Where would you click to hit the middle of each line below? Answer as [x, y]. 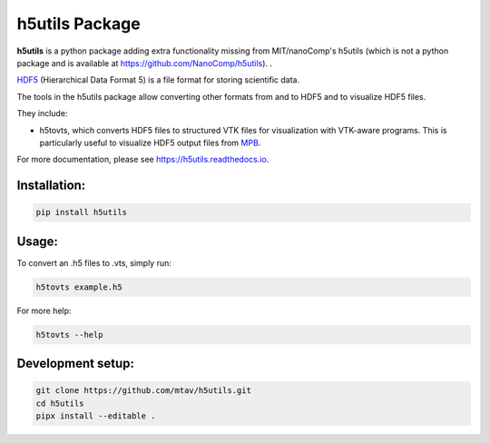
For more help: [44, 310]
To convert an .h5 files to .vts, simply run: [94, 262]
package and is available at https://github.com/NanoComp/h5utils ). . [144, 63]
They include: [42, 113]
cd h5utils [60, 403]
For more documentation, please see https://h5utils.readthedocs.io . [143, 160]
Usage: [38, 241]
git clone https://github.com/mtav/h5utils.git [143, 391]
